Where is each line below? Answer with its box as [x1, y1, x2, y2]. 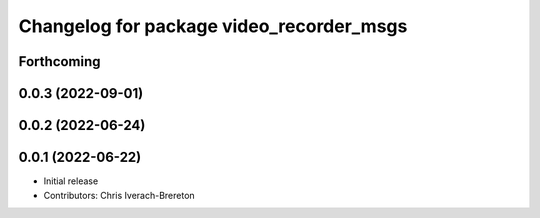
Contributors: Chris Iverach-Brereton [43, 189, 195, 201]
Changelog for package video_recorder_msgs [18, 15, 408, 37]
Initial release [43, 175, 99, 187]
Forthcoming [18, 53, 101, 70]
